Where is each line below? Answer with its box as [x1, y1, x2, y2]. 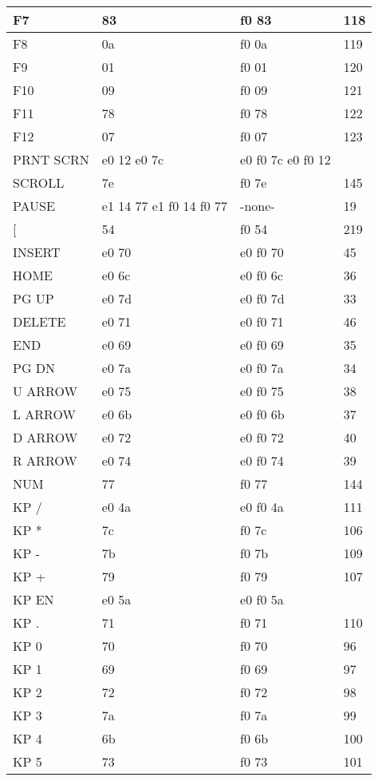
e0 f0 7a [240, 359, 284, 377]
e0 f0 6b [240, 405, 285, 423]
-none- [240, 196, 275, 215]
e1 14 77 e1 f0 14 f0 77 [101, 196, 228, 215]
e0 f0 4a [240, 498, 284, 516]
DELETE [13, 312, 66, 331]
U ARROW [13, 382, 77, 400]
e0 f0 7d [240, 289, 285, 307]
